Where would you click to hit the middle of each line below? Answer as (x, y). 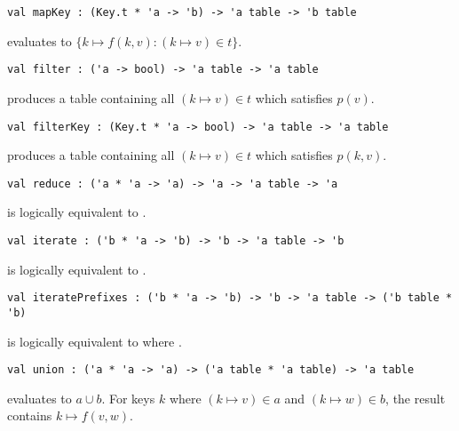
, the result (415, 398)
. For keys (128, 398)
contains (30, 415)
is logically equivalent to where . (95, 341)
